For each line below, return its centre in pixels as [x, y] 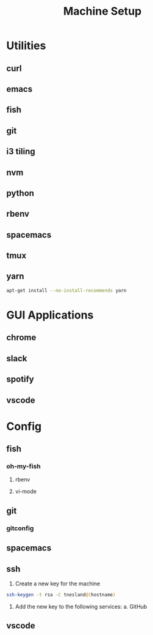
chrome [21, 338]
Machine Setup [102, 11]
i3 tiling [21, 152]
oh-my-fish [23, 467]
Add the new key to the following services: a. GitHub [81, 606]
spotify [20, 379]
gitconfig [20, 528]
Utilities [26, 46]
